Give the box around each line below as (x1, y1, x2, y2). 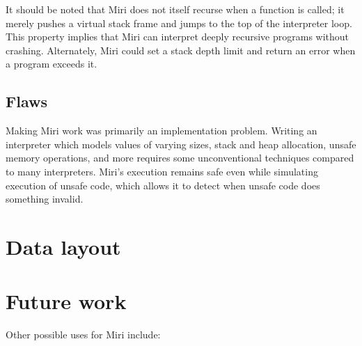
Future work (6, 287, 127, 315)
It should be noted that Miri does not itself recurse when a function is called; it (6, 2, 345, 16)
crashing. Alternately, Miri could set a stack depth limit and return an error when (6, 42, 356, 57)
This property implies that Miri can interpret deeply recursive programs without (6, 29, 349, 44)
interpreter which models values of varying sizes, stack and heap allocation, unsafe (6, 136, 356, 151)
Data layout (6, 232, 121, 260)
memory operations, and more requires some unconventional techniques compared (6, 150, 354, 165)
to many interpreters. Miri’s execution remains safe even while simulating (6, 164, 318, 178)
